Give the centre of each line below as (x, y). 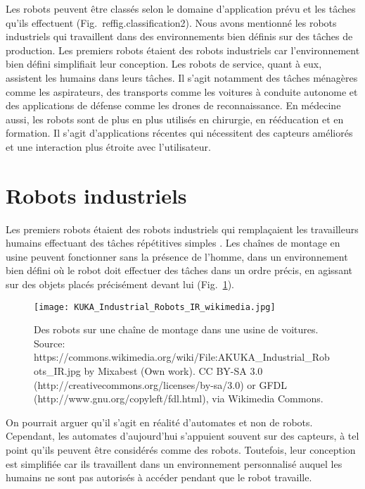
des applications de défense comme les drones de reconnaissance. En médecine (173, 105)
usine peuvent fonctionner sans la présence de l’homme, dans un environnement (177, 256)
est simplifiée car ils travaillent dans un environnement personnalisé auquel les (174, 463)
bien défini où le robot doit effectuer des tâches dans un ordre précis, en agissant (179, 270)
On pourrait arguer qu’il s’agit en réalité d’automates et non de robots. (159, 422)
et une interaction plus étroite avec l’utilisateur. (108, 146)
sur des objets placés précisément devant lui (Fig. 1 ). (120, 284)
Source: (50, 343)
